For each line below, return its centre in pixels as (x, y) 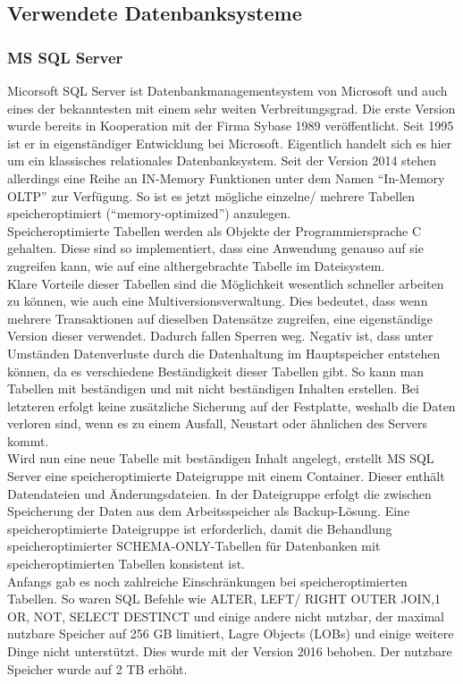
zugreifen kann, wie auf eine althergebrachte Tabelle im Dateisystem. (196, 265)
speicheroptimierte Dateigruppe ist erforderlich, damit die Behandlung (200, 528)
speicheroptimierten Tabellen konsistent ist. (126, 564)
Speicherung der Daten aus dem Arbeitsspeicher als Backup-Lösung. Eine (209, 511)
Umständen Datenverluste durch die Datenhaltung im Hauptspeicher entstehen (224, 353)
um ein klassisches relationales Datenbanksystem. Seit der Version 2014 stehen (222, 160)
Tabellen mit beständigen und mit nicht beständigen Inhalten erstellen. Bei (213, 388)
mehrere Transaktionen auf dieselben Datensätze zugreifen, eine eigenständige (220, 318)
